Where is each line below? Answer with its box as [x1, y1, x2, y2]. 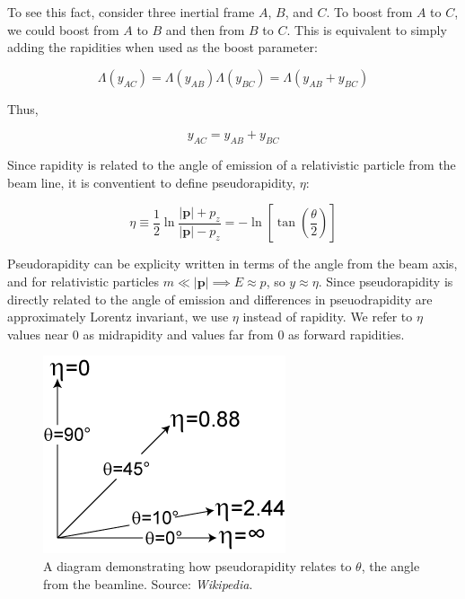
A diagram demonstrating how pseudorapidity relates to [43, 556, 352, 575]
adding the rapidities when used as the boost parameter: [7, 38, 318, 57]
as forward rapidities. [288, 324, 405, 343]
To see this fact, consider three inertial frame [7, 3, 255, 21]
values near [7, 324, 69, 343]
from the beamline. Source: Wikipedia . [43, 574, 253, 593]
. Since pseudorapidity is [318, 271, 453, 290]
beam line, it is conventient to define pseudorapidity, [7, 172, 296, 191]
